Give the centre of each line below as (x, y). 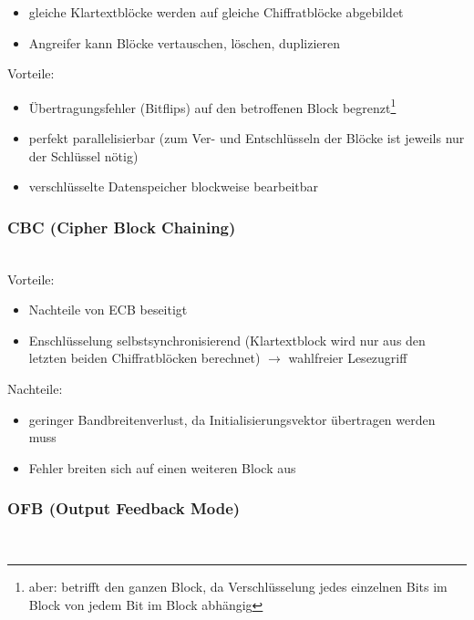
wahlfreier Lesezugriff (348, 358)
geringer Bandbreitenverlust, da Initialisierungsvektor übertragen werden (232, 419)
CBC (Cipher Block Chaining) (122, 227)
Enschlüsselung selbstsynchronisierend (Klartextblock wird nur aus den (227, 340)
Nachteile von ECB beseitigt (108, 310)
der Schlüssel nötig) (83, 155)
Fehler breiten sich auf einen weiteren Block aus (162, 467)
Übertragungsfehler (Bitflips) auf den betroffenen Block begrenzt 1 (212, 106)
